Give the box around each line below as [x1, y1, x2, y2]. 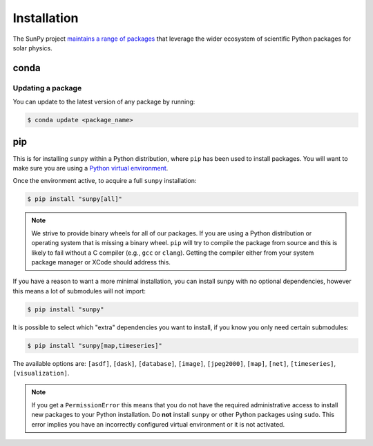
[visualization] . [12, 369, 70, 377]
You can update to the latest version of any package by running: [12, 97, 195, 106]
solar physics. [12, 43, 52, 52]
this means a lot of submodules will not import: [12, 287, 146, 295]
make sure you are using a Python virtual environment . [12, 164, 169, 172]
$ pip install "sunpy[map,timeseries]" [27, 342, 162, 349]
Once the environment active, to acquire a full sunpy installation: [12, 177, 197, 185]
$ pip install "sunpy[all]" [27, 195, 122, 203]
